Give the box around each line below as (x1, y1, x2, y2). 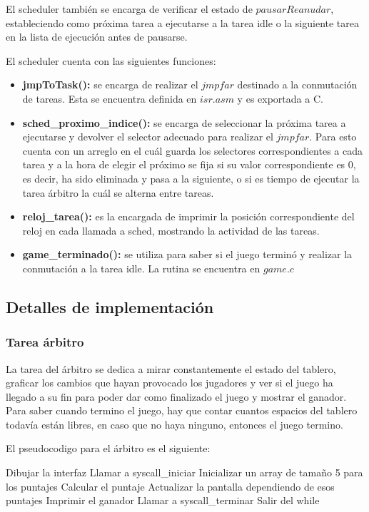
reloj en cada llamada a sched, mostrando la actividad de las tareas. (22, 222, 320, 237)
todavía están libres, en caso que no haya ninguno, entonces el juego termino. (6, 416, 343, 431)
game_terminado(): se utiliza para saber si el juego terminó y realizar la (22, 247, 353, 262)
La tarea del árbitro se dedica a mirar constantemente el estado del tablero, (6, 361, 336, 376)
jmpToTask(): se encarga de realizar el (22, 77, 198, 92)
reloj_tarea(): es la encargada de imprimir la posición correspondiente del (22, 209, 355, 224)
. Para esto (309, 129, 357, 144)
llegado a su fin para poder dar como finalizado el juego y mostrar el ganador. (6, 389, 347, 404)
